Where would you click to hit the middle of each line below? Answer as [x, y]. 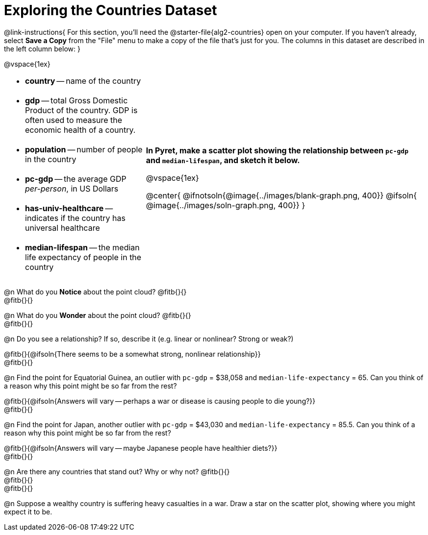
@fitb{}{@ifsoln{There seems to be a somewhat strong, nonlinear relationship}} [132, 354]
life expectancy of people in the [83, 257]
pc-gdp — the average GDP [76, 179]
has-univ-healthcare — [69, 208]
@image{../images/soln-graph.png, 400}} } [226, 205]
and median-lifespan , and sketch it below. [223, 160]
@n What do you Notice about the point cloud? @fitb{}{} [95, 292]
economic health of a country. [80, 130]
